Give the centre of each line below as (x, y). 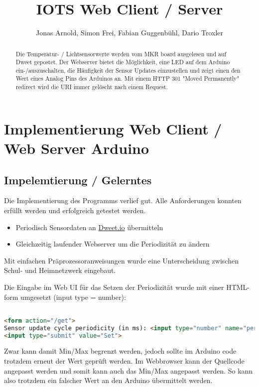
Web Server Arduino (77, 148)
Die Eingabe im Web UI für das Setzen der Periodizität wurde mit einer (114, 287)
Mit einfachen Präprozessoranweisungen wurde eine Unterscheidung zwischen (121, 260)
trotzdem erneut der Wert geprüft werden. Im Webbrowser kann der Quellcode (124, 361)
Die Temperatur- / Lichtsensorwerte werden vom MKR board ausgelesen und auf (121, 54)
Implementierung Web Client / (113, 128)
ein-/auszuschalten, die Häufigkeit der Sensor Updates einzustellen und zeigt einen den (128, 70)
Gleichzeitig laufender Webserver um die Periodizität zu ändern (113, 244)
